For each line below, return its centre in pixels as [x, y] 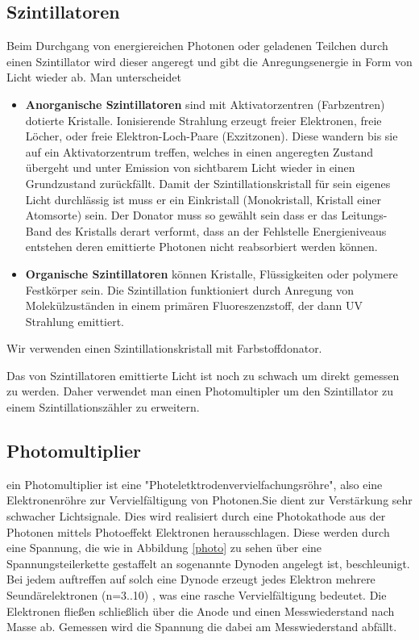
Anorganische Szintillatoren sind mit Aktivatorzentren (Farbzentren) [205, 104]
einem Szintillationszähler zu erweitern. [103, 407]
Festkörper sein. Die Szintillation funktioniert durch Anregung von [189, 289]
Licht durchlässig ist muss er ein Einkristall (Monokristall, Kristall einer [203, 199]
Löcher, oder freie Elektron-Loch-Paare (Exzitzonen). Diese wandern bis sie [212, 136]
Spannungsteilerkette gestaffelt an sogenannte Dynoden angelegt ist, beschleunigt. [208, 563]
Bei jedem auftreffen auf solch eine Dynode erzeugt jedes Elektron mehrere [191, 579]
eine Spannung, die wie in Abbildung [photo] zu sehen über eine [164, 548]
